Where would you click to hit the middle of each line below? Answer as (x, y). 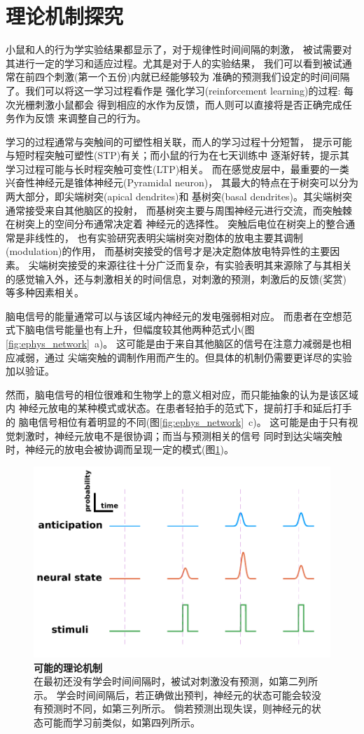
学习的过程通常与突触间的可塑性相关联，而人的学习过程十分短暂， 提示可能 (179, 141)
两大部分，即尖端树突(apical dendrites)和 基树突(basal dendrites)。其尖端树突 (179, 196)
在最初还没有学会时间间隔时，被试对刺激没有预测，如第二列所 (176, 681)
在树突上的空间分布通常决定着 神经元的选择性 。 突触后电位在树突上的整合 (176, 224)
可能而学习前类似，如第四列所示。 (121, 722)
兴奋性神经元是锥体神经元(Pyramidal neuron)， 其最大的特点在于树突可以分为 (182, 182)
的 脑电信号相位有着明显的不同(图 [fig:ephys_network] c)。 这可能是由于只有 (177, 421)
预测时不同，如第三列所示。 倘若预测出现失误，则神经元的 (177, 708)
